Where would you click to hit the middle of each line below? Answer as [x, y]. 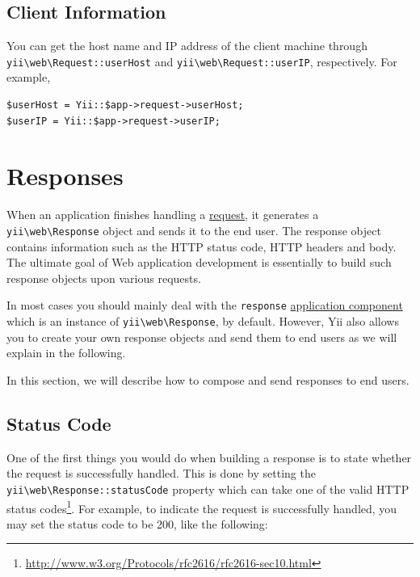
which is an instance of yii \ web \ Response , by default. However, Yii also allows [203, 321]
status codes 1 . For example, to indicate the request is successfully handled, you [202, 507]
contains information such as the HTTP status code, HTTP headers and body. [202, 246]
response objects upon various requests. [104, 278]
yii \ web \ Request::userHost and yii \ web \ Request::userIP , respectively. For [202, 61]
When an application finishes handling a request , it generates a [163, 215]
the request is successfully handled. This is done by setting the [161, 473]
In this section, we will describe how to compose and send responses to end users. [208, 379]
